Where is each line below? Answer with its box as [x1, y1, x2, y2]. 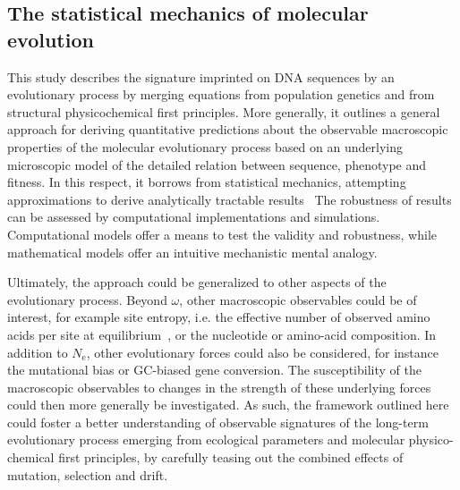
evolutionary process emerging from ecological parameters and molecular [7, 430, 405, 449]
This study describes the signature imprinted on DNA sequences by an [7, 67, 395, 86]
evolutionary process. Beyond [7, 290, 167, 308]
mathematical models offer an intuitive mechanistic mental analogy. [7, 242, 378, 261]
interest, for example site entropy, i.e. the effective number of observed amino [7, 308, 430, 326]
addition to [7, 342, 68, 361]
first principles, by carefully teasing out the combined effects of [58, 448, 404, 467]
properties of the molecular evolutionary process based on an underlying [7, 137, 403, 156]
